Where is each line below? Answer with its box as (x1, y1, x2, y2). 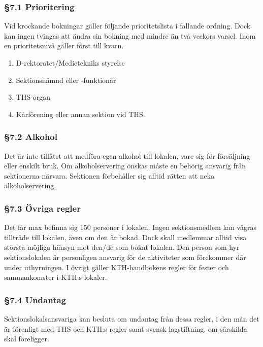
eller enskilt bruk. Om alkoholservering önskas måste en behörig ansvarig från (4, 160, 246, 171)
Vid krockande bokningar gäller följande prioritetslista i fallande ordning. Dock (4, 20, 251, 31)
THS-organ (16, 92, 51, 102)
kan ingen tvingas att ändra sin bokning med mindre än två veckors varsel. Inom (4, 30, 256, 41)
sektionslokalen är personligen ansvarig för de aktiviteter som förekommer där (4, 251, 246, 262)
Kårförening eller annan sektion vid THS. (16, 108, 145, 119)
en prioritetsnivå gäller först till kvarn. (4, 40, 124, 51)
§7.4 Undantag (4, 293, 66, 306)
